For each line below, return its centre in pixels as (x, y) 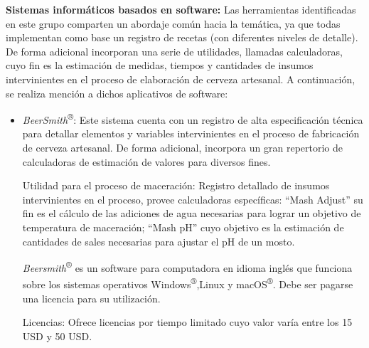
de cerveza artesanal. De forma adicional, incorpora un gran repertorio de (182, 147)
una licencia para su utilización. (91, 298)
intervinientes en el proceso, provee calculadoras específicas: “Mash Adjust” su (193, 199)
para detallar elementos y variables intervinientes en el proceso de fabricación (191, 133)
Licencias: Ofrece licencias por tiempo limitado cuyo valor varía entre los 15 (187, 322)
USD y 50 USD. (57, 336)
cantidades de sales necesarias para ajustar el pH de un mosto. (159, 241)
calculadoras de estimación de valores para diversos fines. (146, 161)
